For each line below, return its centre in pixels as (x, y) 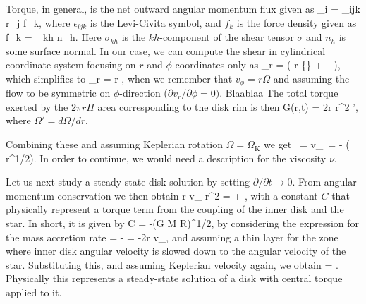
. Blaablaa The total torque (279, 93)
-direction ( (144, 93)
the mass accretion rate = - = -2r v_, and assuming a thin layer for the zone (172, 237)
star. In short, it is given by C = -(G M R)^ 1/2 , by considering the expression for (183, 223)
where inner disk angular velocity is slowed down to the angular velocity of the (176, 251)
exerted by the (37, 106)
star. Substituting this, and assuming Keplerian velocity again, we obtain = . (172, 264)
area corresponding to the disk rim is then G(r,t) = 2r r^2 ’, (228, 106)
